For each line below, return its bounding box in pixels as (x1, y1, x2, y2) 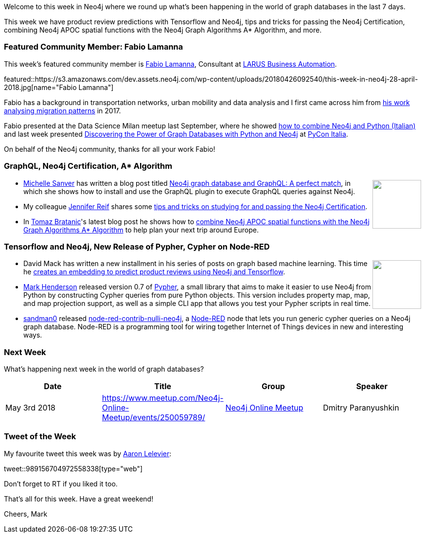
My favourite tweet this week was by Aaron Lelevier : (4, 449, 172, 458)
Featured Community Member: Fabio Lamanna (4, 42, 183, 52)
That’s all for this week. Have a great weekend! (4, 494, 154, 503)
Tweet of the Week (4, 431, 76, 442)
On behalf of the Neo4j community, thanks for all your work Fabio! (4, 144, 215, 153)
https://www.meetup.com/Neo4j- (102, 393, 224, 403)
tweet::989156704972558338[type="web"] (4, 464, 143, 473)
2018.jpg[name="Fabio (4, 83, 77, 91)
